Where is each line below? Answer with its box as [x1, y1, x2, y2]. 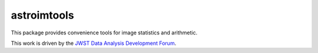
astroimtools [11, 9, 74, 22]
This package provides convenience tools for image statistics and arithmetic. [11, 29, 197, 36]
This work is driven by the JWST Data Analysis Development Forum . [11, 40, 177, 47]
